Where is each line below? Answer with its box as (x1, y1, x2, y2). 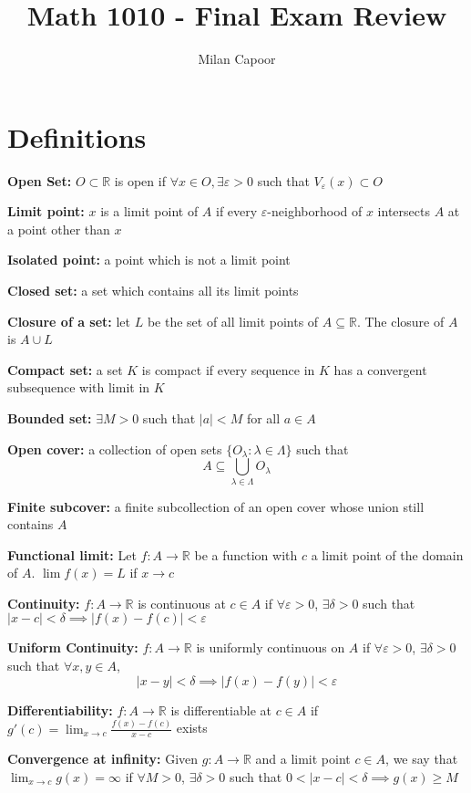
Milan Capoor (198, 49, 276, 68)
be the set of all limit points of (147, 311, 319, 330)
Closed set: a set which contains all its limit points (7, 281, 299, 300)
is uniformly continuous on (196, 638, 345, 657)
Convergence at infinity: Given (7, 749, 199, 768)
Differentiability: (7, 700, 113, 719)
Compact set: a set (7, 360, 123, 379)
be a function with (194, 545, 298, 564)
